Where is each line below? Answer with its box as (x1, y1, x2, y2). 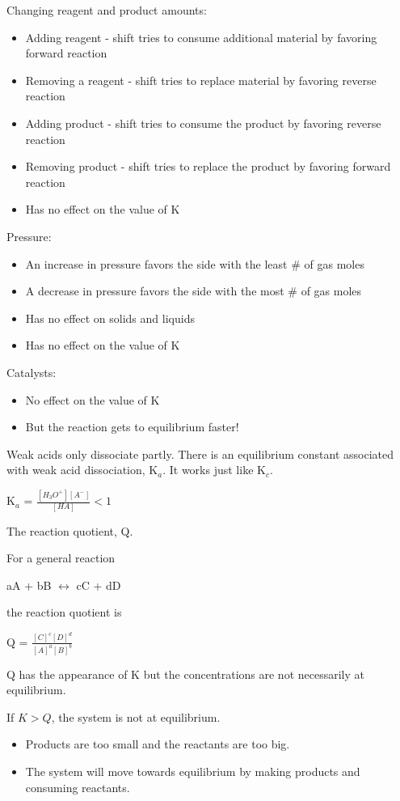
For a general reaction (6, 549, 116, 566)
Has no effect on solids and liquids (25, 309, 195, 326)
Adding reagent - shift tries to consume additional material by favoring (25, 28, 377, 45)
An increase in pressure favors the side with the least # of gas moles (25, 255, 364, 272)
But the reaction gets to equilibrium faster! (25, 418, 239, 435)
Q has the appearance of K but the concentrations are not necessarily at (6, 665, 365, 682)
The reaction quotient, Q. (6, 522, 133, 539)
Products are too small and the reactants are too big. (25, 735, 290, 752)
